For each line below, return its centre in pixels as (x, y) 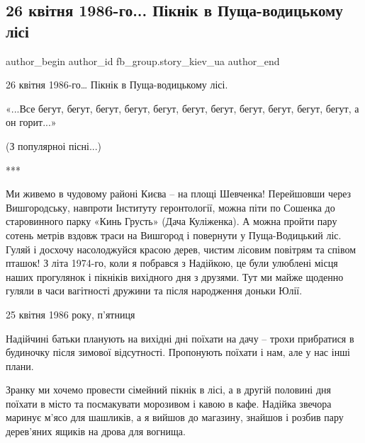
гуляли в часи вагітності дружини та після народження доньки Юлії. (154, 290)
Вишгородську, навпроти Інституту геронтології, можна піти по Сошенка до (170, 207)
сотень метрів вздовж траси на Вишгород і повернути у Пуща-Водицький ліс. (174, 235)
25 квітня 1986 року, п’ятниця (71, 314)
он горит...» (31, 122)
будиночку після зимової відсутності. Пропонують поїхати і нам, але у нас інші (178, 352)
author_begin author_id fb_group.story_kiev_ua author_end (143, 61)
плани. (20, 366)
